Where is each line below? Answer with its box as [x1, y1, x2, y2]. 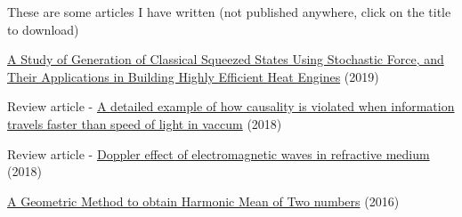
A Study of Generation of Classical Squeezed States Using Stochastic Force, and [7, 50, 444, 68]
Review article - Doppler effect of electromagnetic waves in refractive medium [7, 144, 430, 163]
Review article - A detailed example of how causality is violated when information [7, 97, 455, 116]
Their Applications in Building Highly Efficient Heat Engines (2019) [7, 67, 379, 85]
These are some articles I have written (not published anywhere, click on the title [7, 3, 451, 20]
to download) [7, 20, 79, 38]
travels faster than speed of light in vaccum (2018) [7, 114, 282, 133]
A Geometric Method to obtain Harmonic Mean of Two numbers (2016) [7, 191, 400, 210]
